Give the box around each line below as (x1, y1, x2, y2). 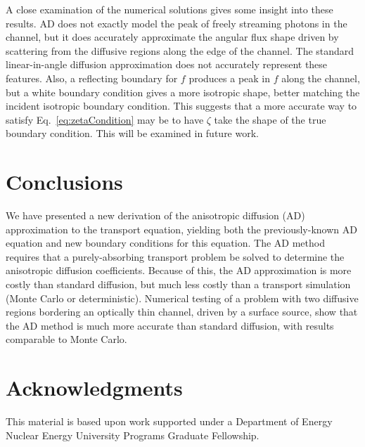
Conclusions (6, 167, 123, 196)
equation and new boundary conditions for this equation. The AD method (6, 235, 325, 250)
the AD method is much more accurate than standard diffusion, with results (6, 318, 334, 332)
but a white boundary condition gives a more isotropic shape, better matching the (6, 84, 360, 99)
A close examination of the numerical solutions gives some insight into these (6, 2, 333, 16)
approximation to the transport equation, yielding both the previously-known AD (6, 221, 357, 236)
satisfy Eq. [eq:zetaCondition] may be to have (6, 112, 204, 127)
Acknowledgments (6, 373, 183, 402)
